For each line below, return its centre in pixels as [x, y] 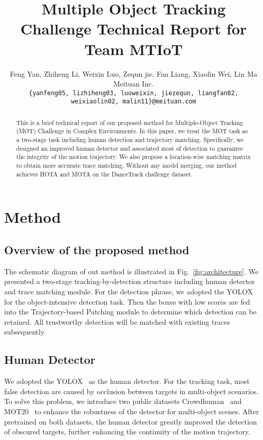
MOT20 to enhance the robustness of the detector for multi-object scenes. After [131, 411]
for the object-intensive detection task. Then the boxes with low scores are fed [127, 301]
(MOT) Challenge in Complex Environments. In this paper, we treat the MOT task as [132, 131]
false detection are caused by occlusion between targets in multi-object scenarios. [131, 391]
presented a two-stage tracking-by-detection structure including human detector [130, 281]
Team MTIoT [134, 49]
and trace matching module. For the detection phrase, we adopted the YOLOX [129, 291]
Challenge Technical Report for [134, 29]
